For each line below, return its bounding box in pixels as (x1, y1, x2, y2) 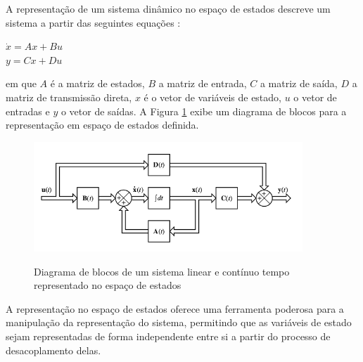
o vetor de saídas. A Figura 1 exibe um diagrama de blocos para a (60, 103, 347, 118)
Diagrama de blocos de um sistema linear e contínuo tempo (34, 264, 290, 278)
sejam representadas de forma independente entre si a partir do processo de (6, 328, 331, 343)
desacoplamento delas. (6, 342, 101, 357)
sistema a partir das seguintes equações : (6, 15, 181, 30)
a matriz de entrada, (158, 76, 247, 91)
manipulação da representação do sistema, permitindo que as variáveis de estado (6, 315, 352, 330)
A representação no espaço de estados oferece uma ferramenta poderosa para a (6, 301, 344, 316)
